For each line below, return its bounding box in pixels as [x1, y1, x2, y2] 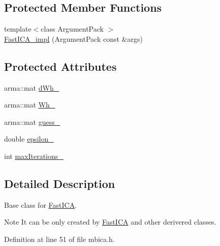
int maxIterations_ [4, 150, 64, 161]
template [4, 23, 32, 34]
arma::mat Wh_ [4, 99, 55, 110]
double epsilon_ [4, 133, 54, 144]
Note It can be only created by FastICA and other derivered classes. [4, 216, 216, 227]
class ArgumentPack [41, 23, 104, 34]
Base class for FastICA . [4, 199, 77, 210]
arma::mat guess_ [4, 116, 60, 127]
